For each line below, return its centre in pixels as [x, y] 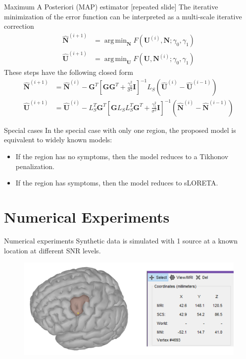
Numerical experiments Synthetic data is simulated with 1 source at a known [121, 240]
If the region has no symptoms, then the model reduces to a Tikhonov [122, 156]
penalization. [35, 166]
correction [19, 26]
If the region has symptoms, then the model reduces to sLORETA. [117, 183]
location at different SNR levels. [52, 250]
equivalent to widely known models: [58, 140]
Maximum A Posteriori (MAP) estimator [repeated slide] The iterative [111, 6]
